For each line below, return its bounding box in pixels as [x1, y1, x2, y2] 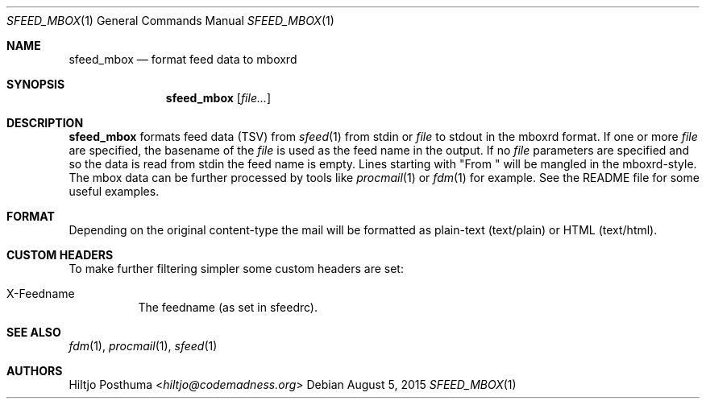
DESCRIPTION [6, 116, 84, 130]
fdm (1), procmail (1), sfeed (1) [69, 339, 218, 353]
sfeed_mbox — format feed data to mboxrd [69, 52, 297, 66]
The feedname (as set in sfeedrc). [138, 300, 318, 314]
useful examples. [69, 184, 160, 198]
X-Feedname [6, 287, 75, 300]
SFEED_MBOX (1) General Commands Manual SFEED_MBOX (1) [6, 14, 334, 27]
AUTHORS [6, 364, 63, 378]
